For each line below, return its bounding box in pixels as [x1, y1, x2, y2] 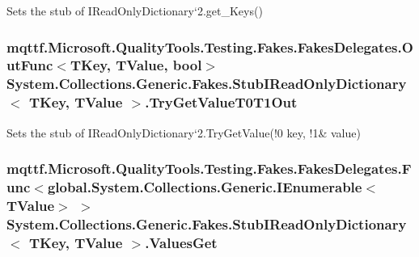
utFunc [6, 55, 53, 75]
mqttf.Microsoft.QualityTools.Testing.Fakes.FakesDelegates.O [6, 36, 413, 57]
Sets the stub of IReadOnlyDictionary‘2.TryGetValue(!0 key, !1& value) [6, 124, 361, 141]
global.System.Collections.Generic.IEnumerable [47, 177, 362, 197]
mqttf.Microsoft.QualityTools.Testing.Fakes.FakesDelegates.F [6, 158, 412, 179]
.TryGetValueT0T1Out [145, 92, 298, 112]
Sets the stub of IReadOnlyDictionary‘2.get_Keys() [6, 2, 263, 19]
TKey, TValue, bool [70, 55, 202, 75]
